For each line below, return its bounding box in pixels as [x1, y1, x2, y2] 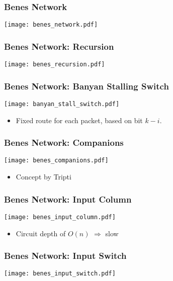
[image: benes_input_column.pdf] [4, 213, 116, 221]
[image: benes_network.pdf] [4, 21, 98, 29]
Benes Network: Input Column [4, 193, 132, 205]
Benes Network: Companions [4, 136, 124, 149]
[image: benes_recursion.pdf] [4, 61, 105, 68]
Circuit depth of [16, 228, 66, 238]
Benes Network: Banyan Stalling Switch [4, 79, 169, 92]
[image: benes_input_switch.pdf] [4, 270, 116, 277]
